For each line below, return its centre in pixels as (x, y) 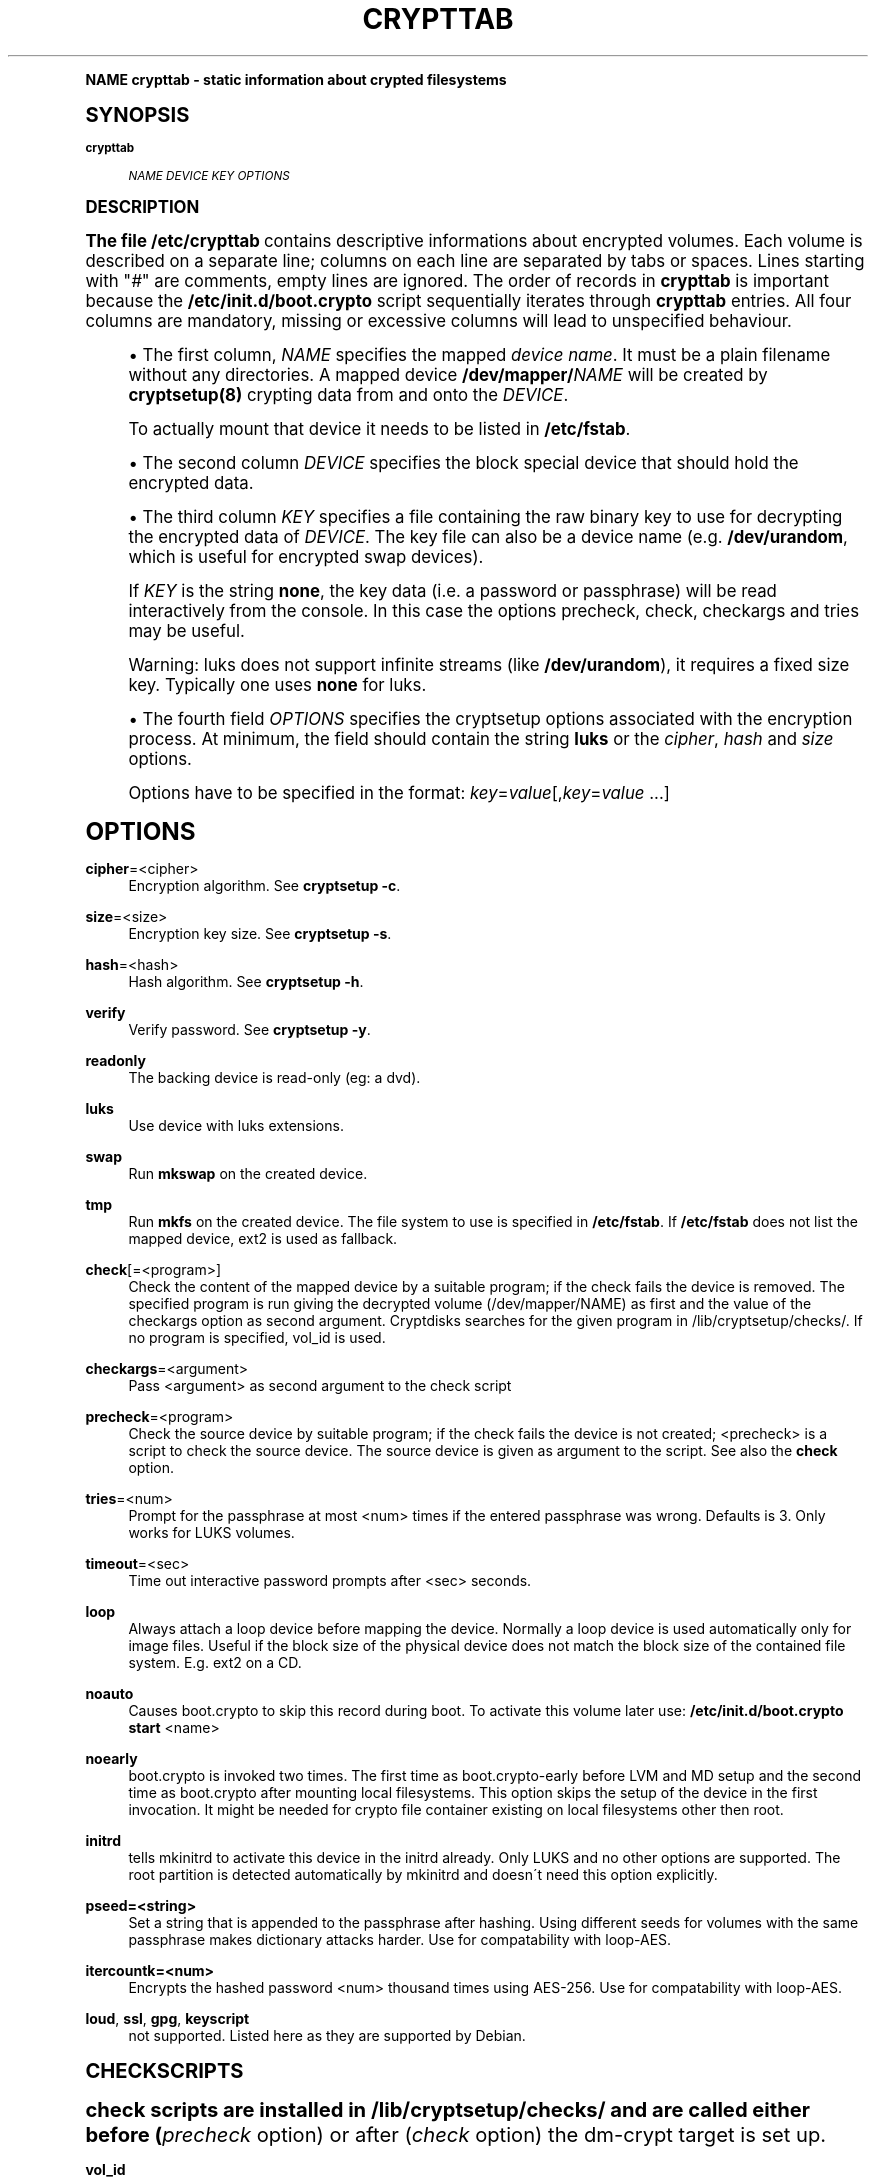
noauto (109, 1693)
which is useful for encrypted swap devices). (306, 556)
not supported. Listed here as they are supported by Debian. (327, 2035)
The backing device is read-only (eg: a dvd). (274, 1077)
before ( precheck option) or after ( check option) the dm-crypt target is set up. (456, 2134)
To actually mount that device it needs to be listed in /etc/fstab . (379, 428)
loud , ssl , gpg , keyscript (167, 2018)
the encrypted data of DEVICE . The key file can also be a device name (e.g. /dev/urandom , (488, 536)
